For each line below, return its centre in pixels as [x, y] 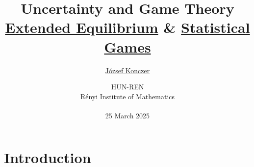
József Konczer [127, 70]
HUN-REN [127, 87]
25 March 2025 [127, 115]
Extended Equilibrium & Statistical [127, 27]
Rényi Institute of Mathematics [127, 96]
